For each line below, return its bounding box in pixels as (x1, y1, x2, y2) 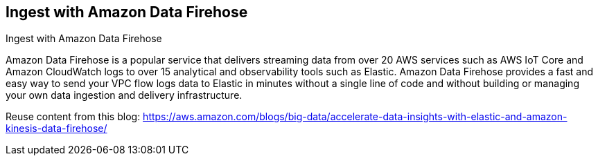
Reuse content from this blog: (6, 111, 141, 123)
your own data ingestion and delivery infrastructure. (6, 89, 243, 102)
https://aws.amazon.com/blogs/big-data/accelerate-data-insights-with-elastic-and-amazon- (143, 111, 568, 123)
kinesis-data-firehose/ (6, 122, 107, 135)
